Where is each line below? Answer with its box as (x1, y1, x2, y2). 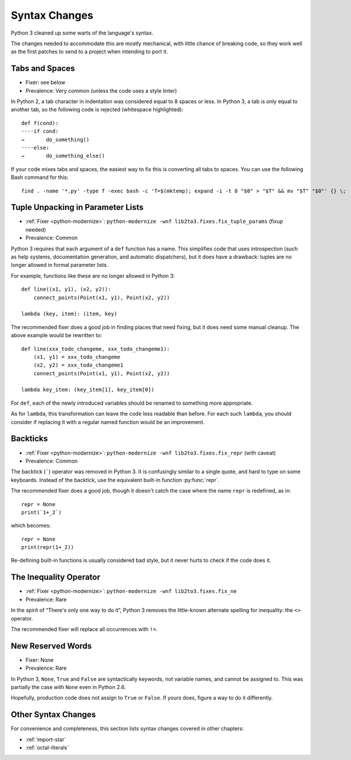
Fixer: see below (25, 79, 66, 86)
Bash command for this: (11, 174, 69, 181)
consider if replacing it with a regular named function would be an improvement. (11, 418, 205, 425)
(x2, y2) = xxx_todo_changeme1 (33, 362, 124, 369)
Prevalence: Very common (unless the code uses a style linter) (25, 87, 177, 94)
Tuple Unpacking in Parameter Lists (11, 202, 144, 212)
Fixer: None (25, 656, 54, 663)
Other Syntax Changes (11, 710, 96, 720)
